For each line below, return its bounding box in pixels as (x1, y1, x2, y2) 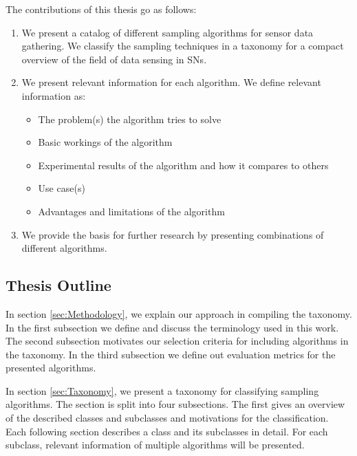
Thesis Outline (6, 274, 111, 296)
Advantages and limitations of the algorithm (38, 204, 225, 218)
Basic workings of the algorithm (38, 135, 173, 149)
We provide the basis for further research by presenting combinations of (21, 227, 324, 241)
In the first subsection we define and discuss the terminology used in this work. (6, 320, 339, 334)
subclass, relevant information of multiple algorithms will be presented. (6, 437, 305, 452)
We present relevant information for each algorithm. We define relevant (21, 75, 321, 89)
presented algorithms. (6, 360, 96, 375)
